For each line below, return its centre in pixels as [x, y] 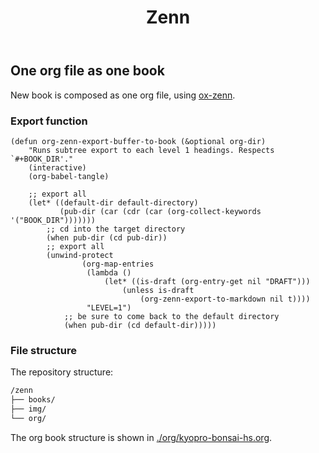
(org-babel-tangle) [69, 176]
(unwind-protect [80, 255]
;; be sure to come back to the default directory [171, 316]
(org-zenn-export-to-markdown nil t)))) [225, 299]
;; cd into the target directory [116, 229]
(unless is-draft [158, 290]
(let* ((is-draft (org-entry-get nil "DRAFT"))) [207, 281]
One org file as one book [87, 71]
